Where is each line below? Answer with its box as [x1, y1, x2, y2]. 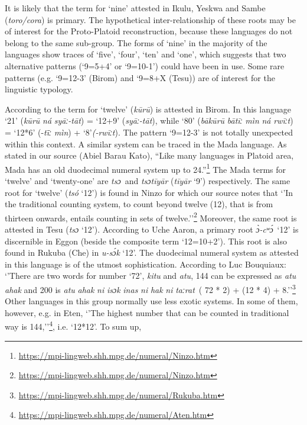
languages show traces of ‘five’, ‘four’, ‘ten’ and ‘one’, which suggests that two [5, 48, 286, 60]
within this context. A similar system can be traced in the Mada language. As [5, 137, 287, 150]
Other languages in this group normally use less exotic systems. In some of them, [5, 295, 298, 307]
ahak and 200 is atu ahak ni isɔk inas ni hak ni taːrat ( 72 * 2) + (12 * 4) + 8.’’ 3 [5, 281, 296, 295]
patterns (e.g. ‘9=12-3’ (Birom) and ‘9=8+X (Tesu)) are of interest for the [5, 71, 275, 83]
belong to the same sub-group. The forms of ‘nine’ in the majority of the [5, 36, 267, 49]
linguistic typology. [5, 83, 73, 95]
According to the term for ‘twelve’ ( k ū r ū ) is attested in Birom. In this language [5, 102, 291, 115]
